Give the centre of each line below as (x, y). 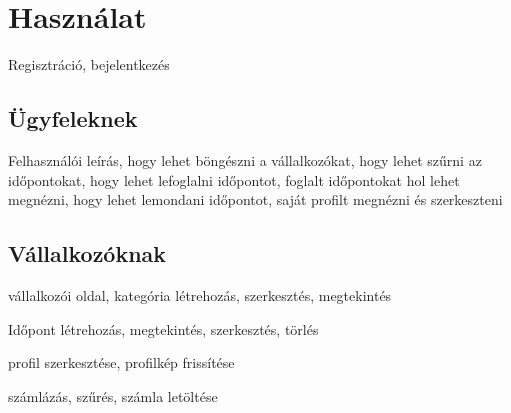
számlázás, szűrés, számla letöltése (113, 395)
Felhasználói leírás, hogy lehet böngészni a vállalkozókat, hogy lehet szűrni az (245, 159)
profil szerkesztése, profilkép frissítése (121, 362)
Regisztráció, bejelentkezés (89, 64)
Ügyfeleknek (73, 118)
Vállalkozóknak (87, 253)
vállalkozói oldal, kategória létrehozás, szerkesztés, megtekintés (200, 294)
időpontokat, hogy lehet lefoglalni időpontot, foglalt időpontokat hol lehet (234, 179)
